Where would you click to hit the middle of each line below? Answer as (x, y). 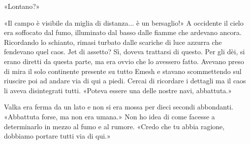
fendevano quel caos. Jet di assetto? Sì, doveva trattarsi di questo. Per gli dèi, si (125, 52)
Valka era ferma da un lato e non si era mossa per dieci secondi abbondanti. (119, 107)
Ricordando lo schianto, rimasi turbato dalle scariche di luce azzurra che (113, 42)
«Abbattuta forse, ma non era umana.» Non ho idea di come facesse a (109, 116)
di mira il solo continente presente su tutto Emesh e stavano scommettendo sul (123, 71)
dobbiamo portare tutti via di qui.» (57, 136)
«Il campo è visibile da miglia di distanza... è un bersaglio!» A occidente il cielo (124, 22)
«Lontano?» (22, 6)
